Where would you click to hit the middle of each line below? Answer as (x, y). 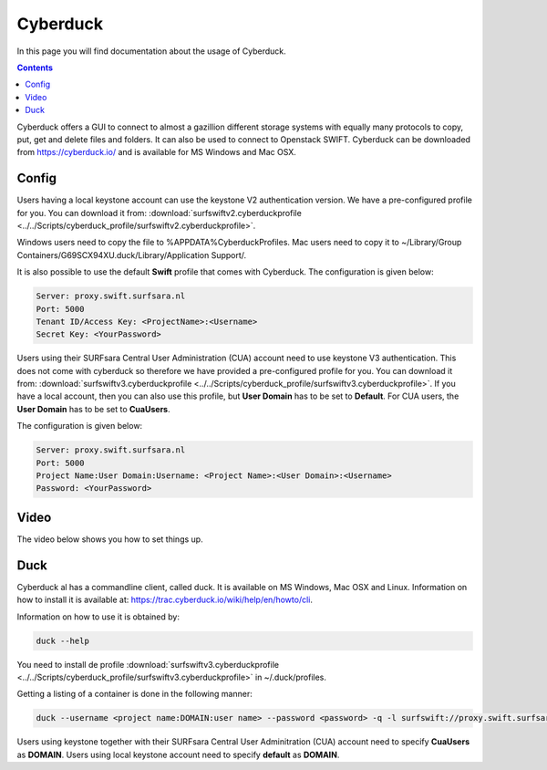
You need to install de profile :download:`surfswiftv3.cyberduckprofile (148, 664)
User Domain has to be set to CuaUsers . (93, 409)
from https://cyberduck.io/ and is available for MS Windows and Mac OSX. (156, 152)
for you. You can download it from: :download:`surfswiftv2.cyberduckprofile (160, 213)
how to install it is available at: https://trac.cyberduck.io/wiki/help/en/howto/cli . (165, 600)
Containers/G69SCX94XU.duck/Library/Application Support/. (132, 255)
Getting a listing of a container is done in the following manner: (134, 694)
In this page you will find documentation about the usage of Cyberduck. (151, 51)
